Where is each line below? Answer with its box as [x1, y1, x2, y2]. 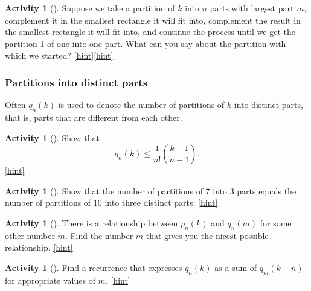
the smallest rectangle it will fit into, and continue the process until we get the [5, 25, 296, 38]
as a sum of [214, 261, 257, 273]
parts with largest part [210, 2, 294, 14]
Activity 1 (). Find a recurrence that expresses [5, 261, 182, 273]
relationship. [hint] [5, 241, 73, 254]
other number [5, 229, 55, 241]
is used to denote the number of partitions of [58, 98, 225, 111]
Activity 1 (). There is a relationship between [5, 216, 178, 229]
